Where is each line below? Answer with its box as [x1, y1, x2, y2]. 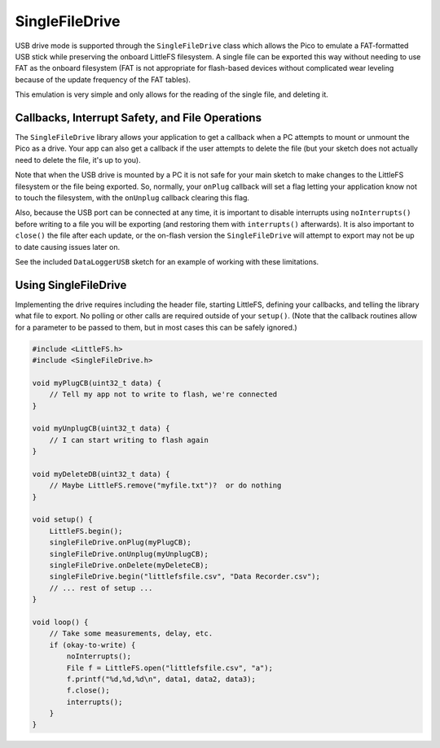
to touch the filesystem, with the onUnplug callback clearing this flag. [15, 192, 250, 203]
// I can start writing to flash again [49, 435, 209, 444]
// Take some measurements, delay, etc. [49, 629, 213, 638]
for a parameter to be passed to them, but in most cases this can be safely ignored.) [15, 322, 297, 332]
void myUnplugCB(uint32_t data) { [32, 424, 170, 433]
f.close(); [66, 686, 110, 695]
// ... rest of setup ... [49, 583, 153, 593]
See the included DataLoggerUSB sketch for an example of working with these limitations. [15, 256, 319, 266]
